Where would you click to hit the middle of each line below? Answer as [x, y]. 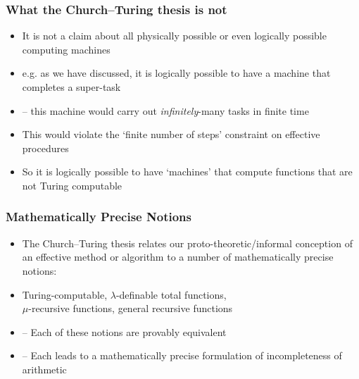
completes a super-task [71, 87]
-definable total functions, [171, 294]
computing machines [66, 49]
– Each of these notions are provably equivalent [124, 331]
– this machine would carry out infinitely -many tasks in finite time [165, 110]
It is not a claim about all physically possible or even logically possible [174, 36]
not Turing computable [72, 185]
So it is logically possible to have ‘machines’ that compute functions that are [187, 172]
